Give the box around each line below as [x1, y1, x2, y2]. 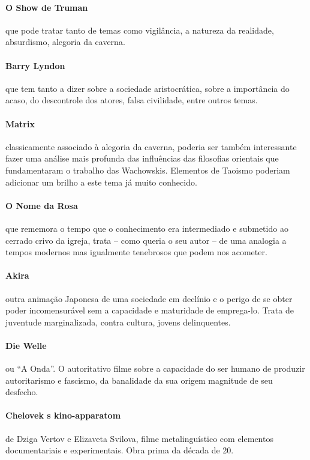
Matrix [5, 117, 35, 130]
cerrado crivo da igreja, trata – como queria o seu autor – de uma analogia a [5, 234, 287, 246]
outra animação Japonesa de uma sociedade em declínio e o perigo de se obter [5, 292, 293, 304]
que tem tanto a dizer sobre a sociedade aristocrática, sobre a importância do [5, 82, 290, 94]
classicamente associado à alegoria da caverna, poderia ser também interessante [5, 140, 297, 153]
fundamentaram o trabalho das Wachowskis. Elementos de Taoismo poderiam [5, 163, 290, 176]
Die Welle [5, 339, 47, 351]
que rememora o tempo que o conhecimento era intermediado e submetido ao [5, 222, 288, 234]
